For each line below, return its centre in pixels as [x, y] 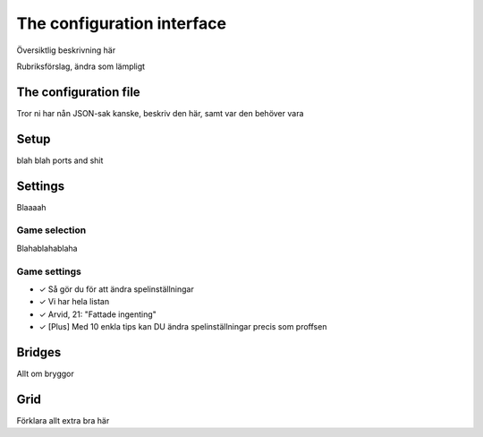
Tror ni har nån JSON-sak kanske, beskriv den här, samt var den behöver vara [160, 113]
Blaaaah [31, 207]
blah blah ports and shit [60, 160]
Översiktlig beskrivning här [66, 50]
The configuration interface [122, 23]
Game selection [51, 230]
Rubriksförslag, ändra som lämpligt [81, 66]
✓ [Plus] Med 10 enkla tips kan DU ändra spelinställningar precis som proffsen [183, 327]
